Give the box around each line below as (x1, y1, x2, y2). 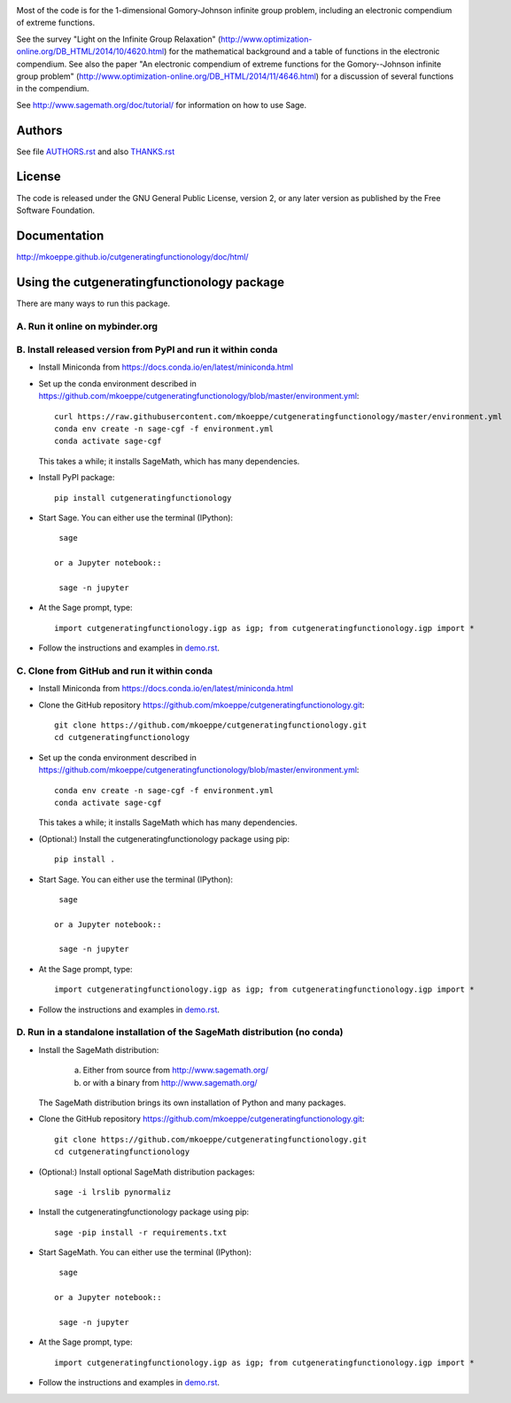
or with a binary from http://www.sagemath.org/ (82, 1077, 258, 1087)
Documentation (16, 228, 105, 243)
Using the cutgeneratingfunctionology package (16, 275, 285, 290)
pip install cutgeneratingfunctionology (54, 493, 232, 503)
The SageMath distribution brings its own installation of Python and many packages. (38, 1097, 346, 1108)
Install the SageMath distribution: (38, 1044, 159, 1055)
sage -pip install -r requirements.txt (54, 1228, 228, 1237)
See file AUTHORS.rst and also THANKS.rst (16, 146, 175, 157)
